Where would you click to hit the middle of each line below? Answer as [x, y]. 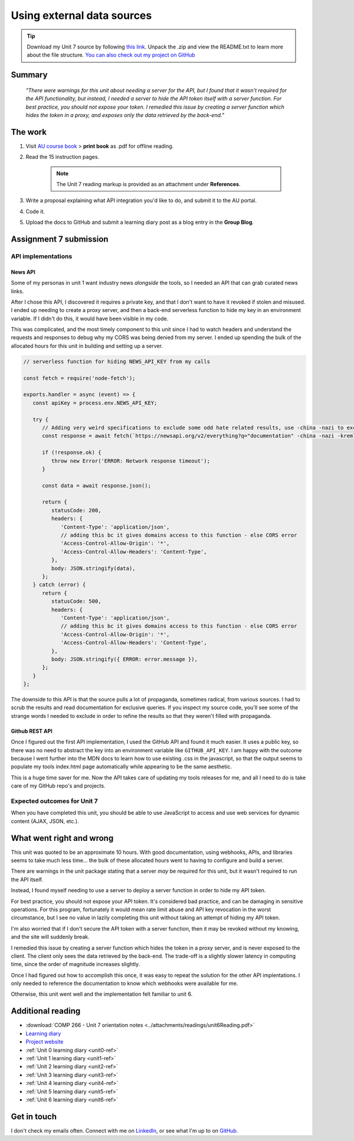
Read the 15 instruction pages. [63, 157]
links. [17, 291]
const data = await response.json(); [97, 485]
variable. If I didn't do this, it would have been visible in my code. [90, 318]
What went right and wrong [62, 838]
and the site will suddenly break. [50, 937]
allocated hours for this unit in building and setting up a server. [87, 346]
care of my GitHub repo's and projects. [58, 786]
